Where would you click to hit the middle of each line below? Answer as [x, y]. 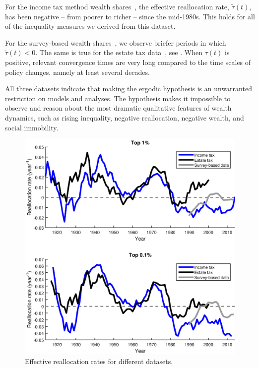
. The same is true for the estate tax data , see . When [119, 52]
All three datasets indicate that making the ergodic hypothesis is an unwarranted [129, 89]
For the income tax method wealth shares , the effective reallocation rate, [117, 6]
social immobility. [32, 127]
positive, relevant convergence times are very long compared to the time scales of [128, 62]
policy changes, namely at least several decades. [77, 72]
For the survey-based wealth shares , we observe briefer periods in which [116, 42]
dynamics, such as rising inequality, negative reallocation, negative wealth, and [125, 117]
